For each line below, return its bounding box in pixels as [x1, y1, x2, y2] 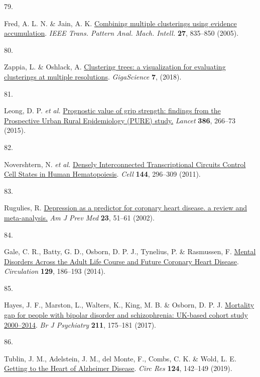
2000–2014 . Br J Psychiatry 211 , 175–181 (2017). [4, 319, 156, 330]
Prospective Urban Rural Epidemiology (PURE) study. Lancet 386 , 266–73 [4, 115, 236, 125]
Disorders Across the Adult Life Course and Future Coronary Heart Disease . [4, 256, 239, 266]
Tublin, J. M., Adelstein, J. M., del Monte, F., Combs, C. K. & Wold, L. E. [4, 353, 236, 363]
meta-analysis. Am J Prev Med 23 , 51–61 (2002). [4, 212, 155, 222]
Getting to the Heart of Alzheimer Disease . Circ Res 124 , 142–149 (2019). [4, 363, 232, 373]
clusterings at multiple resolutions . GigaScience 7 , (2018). [4, 71, 182, 82]
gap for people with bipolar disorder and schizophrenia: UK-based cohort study [4, 310, 248, 320]
